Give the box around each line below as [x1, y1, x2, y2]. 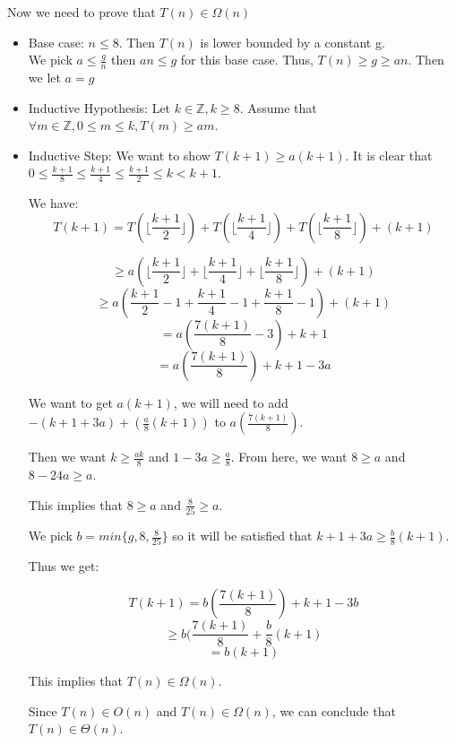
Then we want [28, 447, 107, 466]
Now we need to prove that [7, 3, 156, 21]
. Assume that [239, 98, 317, 117]
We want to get [28, 393, 113, 411]
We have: [28, 194, 79, 212]
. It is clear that [345, 145, 433, 164]
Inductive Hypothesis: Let [28, 98, 171, 117]
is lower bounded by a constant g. [200, 32, 385, 51]
